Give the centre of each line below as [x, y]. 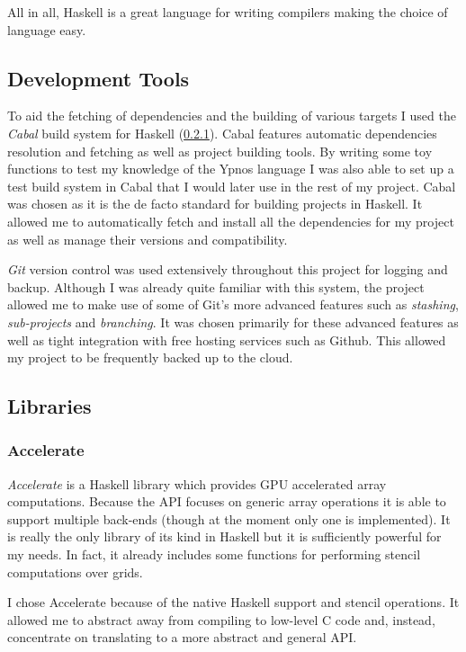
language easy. [47, 29]
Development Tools [99, 78]
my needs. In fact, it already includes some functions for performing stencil [214, 554]
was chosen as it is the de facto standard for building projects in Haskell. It [215, 204]
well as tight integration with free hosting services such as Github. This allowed [227, 339]
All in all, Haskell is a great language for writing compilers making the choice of [228, 12]
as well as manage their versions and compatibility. [148, 239]
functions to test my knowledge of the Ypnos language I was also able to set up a [231, 169]
